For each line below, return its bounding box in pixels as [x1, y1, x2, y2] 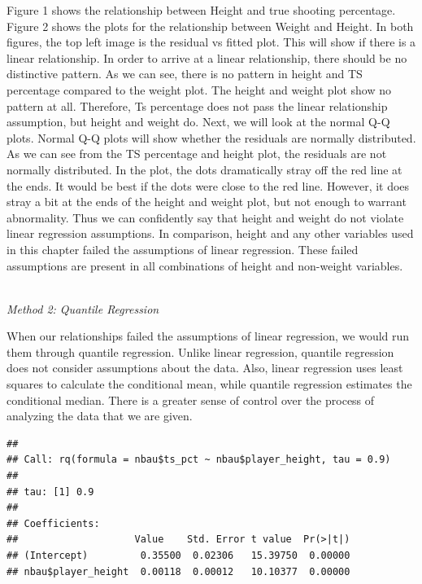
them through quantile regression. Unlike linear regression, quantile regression [7, 343, 394, 360]
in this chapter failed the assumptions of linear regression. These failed [7, 240, 359, 257]
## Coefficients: [7, 517, 100, 529]
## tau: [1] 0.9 [7, 485, 94, 498]
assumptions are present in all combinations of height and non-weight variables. [7, 257, 403, 274]
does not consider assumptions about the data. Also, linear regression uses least [7, 359, 403, 376]
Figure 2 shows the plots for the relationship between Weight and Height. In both [7, 17, 414, 34]
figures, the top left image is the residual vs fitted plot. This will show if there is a [7, 33, 416, 50]
